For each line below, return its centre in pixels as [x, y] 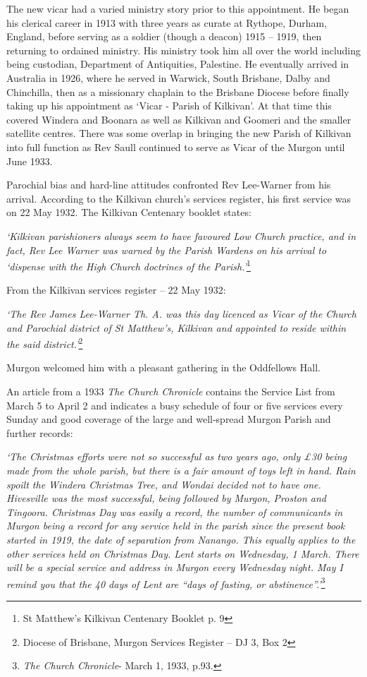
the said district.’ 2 [45, 343]
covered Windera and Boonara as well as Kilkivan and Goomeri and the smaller [179, 119]
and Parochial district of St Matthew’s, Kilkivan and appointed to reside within [176, 327]
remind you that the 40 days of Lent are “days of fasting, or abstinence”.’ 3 [166, 582]
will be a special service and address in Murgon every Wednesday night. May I [175, 567]
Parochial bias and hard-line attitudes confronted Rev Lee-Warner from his [169, 185]
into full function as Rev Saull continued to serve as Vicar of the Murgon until [176, 146]
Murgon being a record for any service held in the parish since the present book [176, 526]
